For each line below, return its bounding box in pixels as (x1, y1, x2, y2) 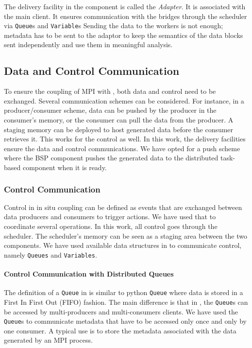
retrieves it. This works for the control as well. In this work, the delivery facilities (4, 134, 246, 144)
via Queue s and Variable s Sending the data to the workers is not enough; (4, 20, 223, 31)
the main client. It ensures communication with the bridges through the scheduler (4, 11, 247, 21)
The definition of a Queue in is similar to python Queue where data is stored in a (4, 287, 243, 297)
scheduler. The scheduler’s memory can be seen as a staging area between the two (4, 230, 248, 241)
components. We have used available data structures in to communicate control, (4, 240, 242, 250)
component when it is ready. (22, 162, 107, 172)
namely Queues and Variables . (4, 249, 97, 260)
